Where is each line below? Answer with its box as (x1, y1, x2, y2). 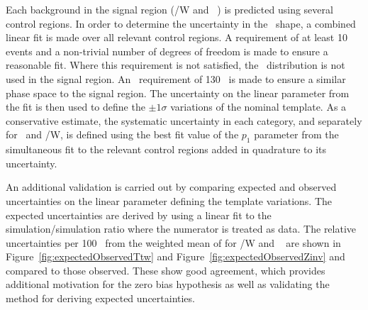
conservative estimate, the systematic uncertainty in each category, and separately (6, 113, 362, 128)
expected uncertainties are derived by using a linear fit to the (6, 207, 272, 222)
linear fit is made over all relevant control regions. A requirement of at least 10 (6, 30, 347, 45)
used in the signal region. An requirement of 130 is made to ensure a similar (6, 71, 346, 86)
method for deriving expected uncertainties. (6, 291, 195, 306)
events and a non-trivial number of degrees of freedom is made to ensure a (6, 43, 328, 58)
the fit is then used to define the (6, 99, 145, 114)
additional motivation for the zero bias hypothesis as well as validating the (6, 277, 330, 292)
